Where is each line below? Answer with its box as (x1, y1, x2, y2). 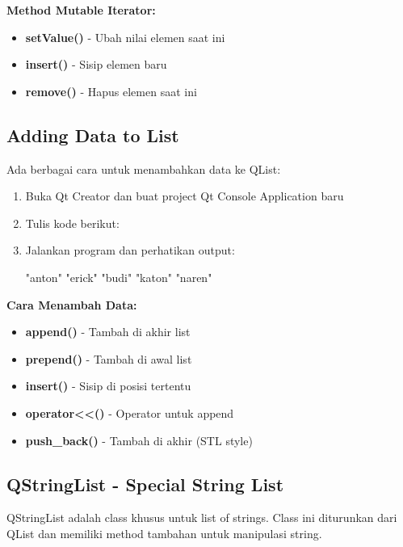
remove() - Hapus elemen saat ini (25, 82, 197, 99)
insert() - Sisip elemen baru (25, 56, 167, 73)
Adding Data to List (6, 122, 179, 147)
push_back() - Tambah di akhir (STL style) (25, 431, 253, 448)
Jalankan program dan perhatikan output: (25, 242, 235, 259)
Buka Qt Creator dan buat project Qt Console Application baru (25, 187, 344, 204)
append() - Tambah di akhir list (25, 323, 191, 340)
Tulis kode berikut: (25, 214, 120, 231)
